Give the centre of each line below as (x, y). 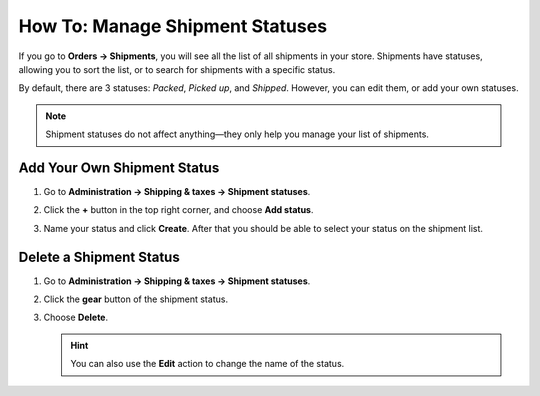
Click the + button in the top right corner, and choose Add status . (178, 210)
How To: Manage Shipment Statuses (173, 26)
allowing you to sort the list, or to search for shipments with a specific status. (177, 69)
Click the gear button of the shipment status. (136, 299)
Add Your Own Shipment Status (119, 167)
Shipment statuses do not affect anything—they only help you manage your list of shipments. (237, 134)
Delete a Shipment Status (99, 256)
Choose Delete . (76, 317)
